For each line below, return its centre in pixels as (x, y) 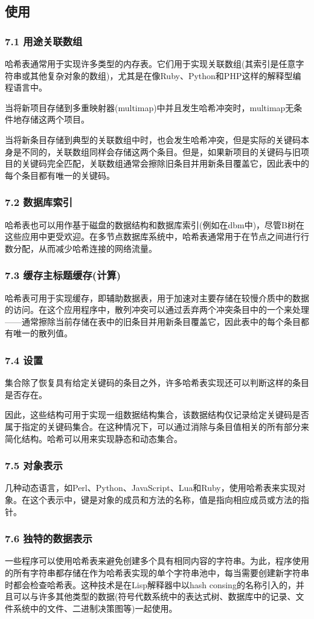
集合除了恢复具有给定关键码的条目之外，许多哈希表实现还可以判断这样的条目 (157, 383)
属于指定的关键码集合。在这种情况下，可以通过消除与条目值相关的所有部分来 (157, 426)
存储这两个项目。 (55, 119)
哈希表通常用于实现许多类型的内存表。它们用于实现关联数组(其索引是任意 (150, 63)
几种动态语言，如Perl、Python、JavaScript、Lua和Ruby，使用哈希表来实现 (151, 488)
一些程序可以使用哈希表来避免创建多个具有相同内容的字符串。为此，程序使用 (157, 561)
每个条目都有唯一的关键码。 (60, 175)
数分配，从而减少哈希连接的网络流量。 (81, 248)
